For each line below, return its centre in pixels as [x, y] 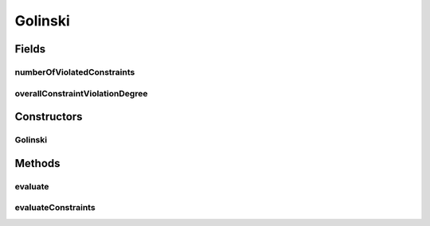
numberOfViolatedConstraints [75, 72]
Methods [37, 163]
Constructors [49, 117]
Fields [30, 49]
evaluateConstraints [55, 208]
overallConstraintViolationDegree [81, 93]
